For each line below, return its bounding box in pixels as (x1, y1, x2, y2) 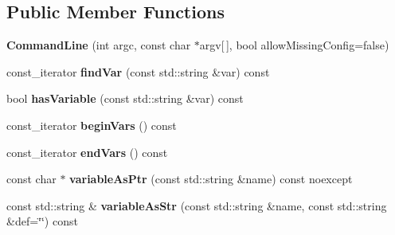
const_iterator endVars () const (6, 143, 168, 160)
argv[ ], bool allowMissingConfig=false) (199, 37, 389, 53)
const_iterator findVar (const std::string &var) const (6, 63, 270, 80)
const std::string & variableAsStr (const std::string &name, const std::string (6, 197, 387, 213)
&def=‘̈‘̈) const (6, 213, 78, 229)
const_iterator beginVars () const (6, 116, 177, 133)
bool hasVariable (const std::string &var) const (6, 90, 244, 107)
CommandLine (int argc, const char (6, 37, 191, 53)
